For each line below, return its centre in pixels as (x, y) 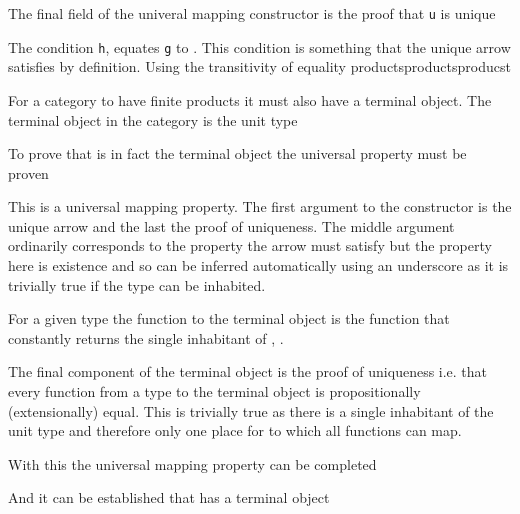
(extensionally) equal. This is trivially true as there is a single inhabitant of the (251, 410)
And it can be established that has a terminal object (169, 497)
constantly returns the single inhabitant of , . (146, 337)
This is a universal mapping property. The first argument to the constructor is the (260, 206)
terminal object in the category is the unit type (153, 119)
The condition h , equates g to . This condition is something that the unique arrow (259, 46)
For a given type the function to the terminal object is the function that (229, 318)
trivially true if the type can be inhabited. (137, 284)
